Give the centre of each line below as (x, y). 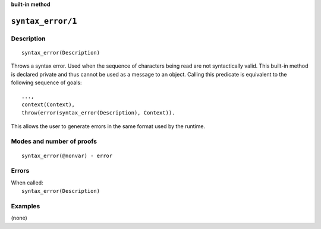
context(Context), (48, 104)
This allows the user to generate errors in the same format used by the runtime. (108, 126)
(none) (19, 218)
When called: (27, 182)
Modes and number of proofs (54, 141)
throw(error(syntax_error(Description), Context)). (98, 113)
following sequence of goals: (46, 82)
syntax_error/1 (44, 21)
